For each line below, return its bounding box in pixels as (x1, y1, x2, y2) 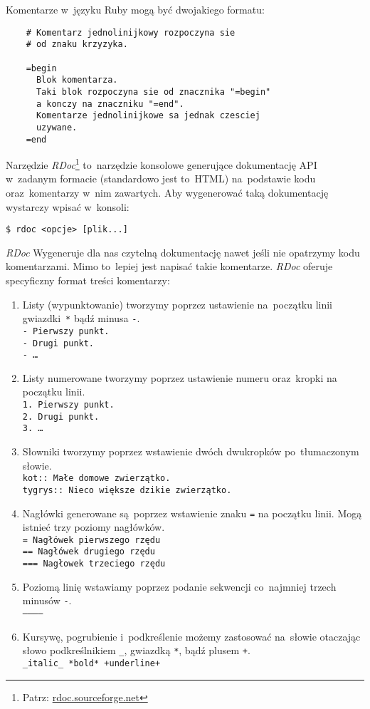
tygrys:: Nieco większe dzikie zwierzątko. (22, 485, 232, 495)
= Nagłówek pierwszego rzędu (22, 534, 161, 545)
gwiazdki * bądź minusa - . (22, 311, 140, 326)
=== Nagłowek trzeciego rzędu (22, 559, 166, 569)
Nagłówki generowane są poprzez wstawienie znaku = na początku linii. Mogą (22, 505, 362, 520)
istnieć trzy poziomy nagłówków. (22, 519, 165, 534)
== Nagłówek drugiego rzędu (22, 547, 155, 557)
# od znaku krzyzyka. (26, 39, 128, 50)
